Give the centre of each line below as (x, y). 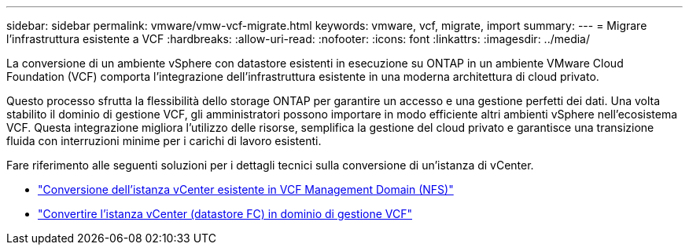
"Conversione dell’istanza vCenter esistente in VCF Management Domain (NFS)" (246, 189)
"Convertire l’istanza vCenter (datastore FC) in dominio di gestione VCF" (225, 214)
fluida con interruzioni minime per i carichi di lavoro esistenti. (164, 141)
